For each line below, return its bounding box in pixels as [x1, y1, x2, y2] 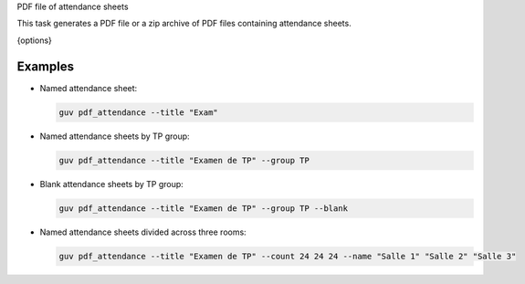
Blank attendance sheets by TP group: [39, 178, 184, 189]
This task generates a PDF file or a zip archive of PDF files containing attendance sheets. [16, 18, 352, 29]
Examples [16, 58, 75, 74]
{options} [16, 35, 52, 46]
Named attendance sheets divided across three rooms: [39, 226, 247, 237]
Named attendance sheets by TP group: [39, 131, 191, 142]
